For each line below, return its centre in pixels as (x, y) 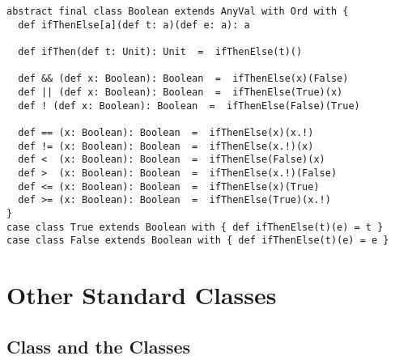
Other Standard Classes (142, 294)
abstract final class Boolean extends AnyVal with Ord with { (178, 11)
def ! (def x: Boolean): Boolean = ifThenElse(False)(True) (189, 106)
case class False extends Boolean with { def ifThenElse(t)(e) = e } (198, 241)
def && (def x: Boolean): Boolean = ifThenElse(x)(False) (183, 79)
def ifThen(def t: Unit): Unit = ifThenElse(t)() (160, 51)
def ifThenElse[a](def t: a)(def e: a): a (134, 25)
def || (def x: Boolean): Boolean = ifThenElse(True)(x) (181, 92)
